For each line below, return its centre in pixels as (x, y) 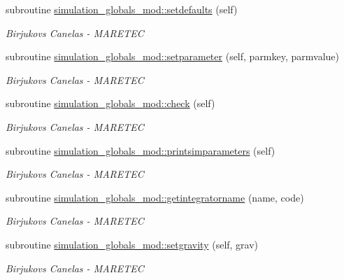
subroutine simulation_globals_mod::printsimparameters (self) (141, 150)
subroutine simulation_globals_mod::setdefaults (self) (122, 9)
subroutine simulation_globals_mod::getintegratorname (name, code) (155, 197)
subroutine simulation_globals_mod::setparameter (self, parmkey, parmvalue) (173, 56)
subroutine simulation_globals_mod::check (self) (110, 103)
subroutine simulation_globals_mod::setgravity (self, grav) (132, 244)
